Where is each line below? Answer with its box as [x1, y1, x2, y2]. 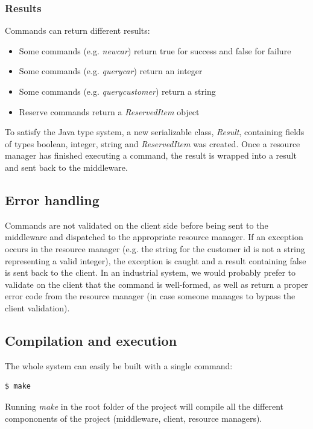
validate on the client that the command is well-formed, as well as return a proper [5, 278, 308, 290]
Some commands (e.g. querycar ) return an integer [19, 65, 203, 77]
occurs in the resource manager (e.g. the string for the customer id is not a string [5, 242, 305, 255]
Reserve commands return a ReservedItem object [19, 105, 200, 118]
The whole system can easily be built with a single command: [5, 359, 233, 372]
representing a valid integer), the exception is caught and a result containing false [5, 254, 306, 267]
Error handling [5, 190, 100, 209]
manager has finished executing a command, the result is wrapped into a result [5, 149, 297, 162]
